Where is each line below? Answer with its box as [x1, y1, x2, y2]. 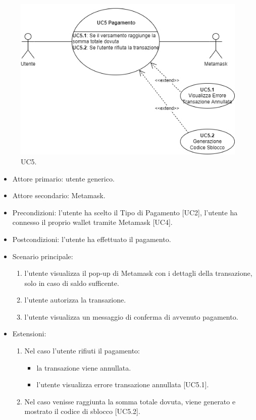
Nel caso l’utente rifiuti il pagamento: [24, 345, 140, 356]
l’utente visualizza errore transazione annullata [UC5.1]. [36, 379, 209, 390]
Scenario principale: [12, 251, 73, 261]
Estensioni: [12, 328, 46, 339]
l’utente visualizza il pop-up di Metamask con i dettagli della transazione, [24, 268, 252, 278]
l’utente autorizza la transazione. [24, 294, 126, 305]
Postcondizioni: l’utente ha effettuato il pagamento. [12, 233, 171, 244]
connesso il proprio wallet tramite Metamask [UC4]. [12, 217, 173, 227]
